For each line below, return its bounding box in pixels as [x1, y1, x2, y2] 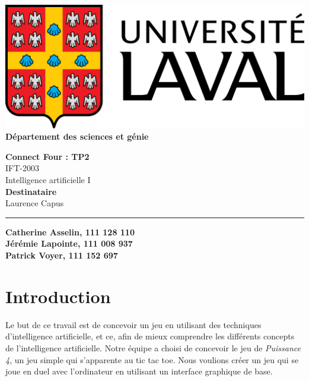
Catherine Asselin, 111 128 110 [5, 225, 135, 238]
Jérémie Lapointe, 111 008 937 [5, 237, 133, 250]
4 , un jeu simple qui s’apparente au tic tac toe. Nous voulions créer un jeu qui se [5, 353, 299, 366]
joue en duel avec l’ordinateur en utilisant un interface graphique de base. [5, 365, 273, 377]
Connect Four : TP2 [5, 150, 90, 162]
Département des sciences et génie [5, 130, 149, 143]
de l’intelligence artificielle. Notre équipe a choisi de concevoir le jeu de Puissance [5, 341, 301, 354]
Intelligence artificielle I [5, 174, 91, 186]
